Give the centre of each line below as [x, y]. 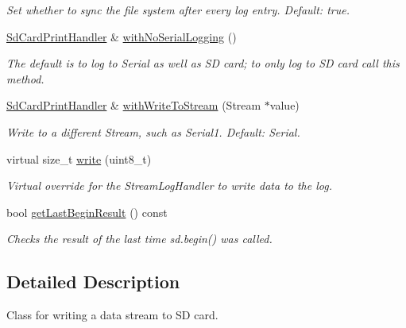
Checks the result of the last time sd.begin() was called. [139, 239]
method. [25, 78]
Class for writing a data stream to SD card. [112, 315]
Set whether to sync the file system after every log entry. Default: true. [178, 10]
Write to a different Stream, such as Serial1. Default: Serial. [153, 131]
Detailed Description [93, 282]
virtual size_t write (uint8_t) [79, 158]
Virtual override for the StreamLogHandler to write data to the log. [169, 185]
